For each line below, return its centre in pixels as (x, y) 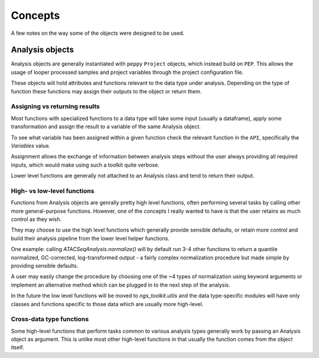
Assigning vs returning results (56, 106)
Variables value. (30, 145)
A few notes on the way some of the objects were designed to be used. (98, 33)
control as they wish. (36, 219)
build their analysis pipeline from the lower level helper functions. (90, 238)
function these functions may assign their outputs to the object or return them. (106, 91)
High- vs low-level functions (53, 191)
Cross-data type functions (50, 319)
